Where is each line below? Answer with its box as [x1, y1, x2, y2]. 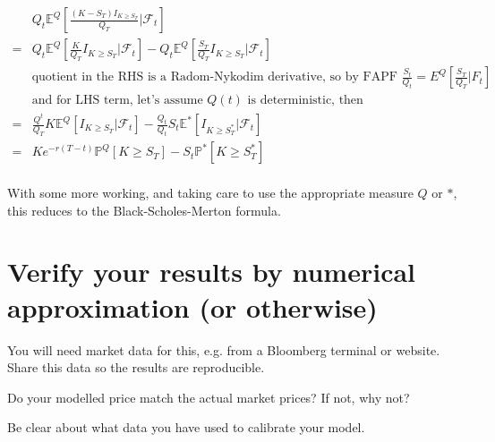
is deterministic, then [247, 94, 363, 107]
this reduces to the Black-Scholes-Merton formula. [7, 200, 281, 219]
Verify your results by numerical [7, 253, 416, 290]
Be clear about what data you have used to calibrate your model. [7, 418, 365, 437]
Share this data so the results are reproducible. [7, 358, 265, 377]
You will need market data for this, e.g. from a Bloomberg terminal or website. [7, 340, 440, 359]
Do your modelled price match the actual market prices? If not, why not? [7, 387, 410, 406]
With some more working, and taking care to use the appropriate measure [7, 183, 414, 202]
